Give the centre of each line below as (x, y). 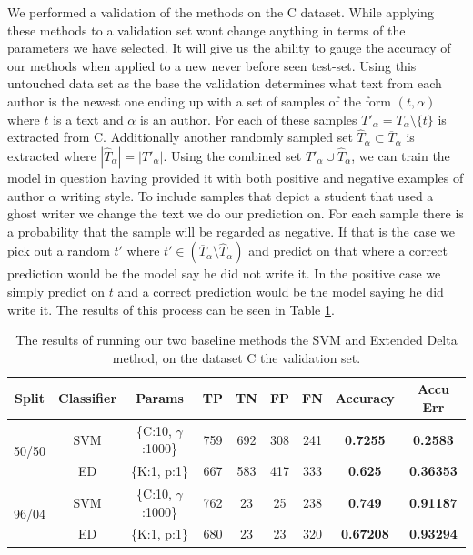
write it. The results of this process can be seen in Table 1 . (171, 309)
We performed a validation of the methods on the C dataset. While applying (221, 12)
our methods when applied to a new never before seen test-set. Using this (212, 65)
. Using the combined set (232, 155)
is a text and (88, 119)
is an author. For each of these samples (248, 119)
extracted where (52, 155)
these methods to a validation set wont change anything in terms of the (206, 30)
